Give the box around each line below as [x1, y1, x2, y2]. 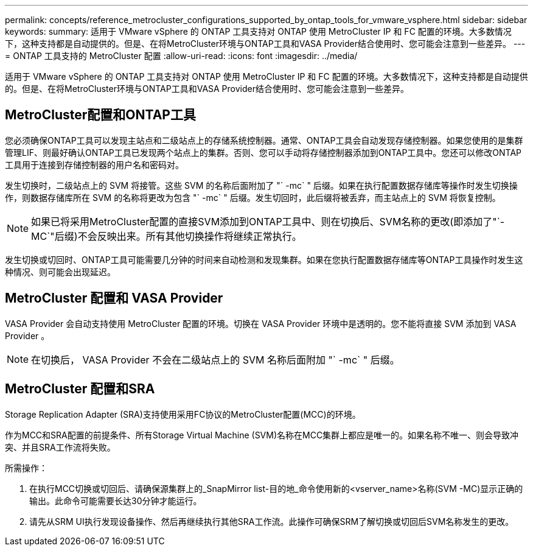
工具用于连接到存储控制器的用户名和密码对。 [5, 159, 184, 170]
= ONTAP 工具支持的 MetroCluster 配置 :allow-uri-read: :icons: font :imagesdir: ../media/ [5, 51, 358, 61]
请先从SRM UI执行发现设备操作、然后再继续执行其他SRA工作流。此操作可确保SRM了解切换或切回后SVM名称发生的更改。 [29, 516, 514, 527]
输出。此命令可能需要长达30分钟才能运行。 [29, 495, 202, 506]
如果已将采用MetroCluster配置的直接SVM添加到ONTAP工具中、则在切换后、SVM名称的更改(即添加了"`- [31, 215, 505, 228]
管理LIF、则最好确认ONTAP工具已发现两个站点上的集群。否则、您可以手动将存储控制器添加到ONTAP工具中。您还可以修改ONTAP [5, 147, 522, 158]
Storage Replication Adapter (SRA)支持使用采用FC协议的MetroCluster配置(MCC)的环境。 [5, 409, 361, 419]
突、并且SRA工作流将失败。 [5, 441, 116, 452]
